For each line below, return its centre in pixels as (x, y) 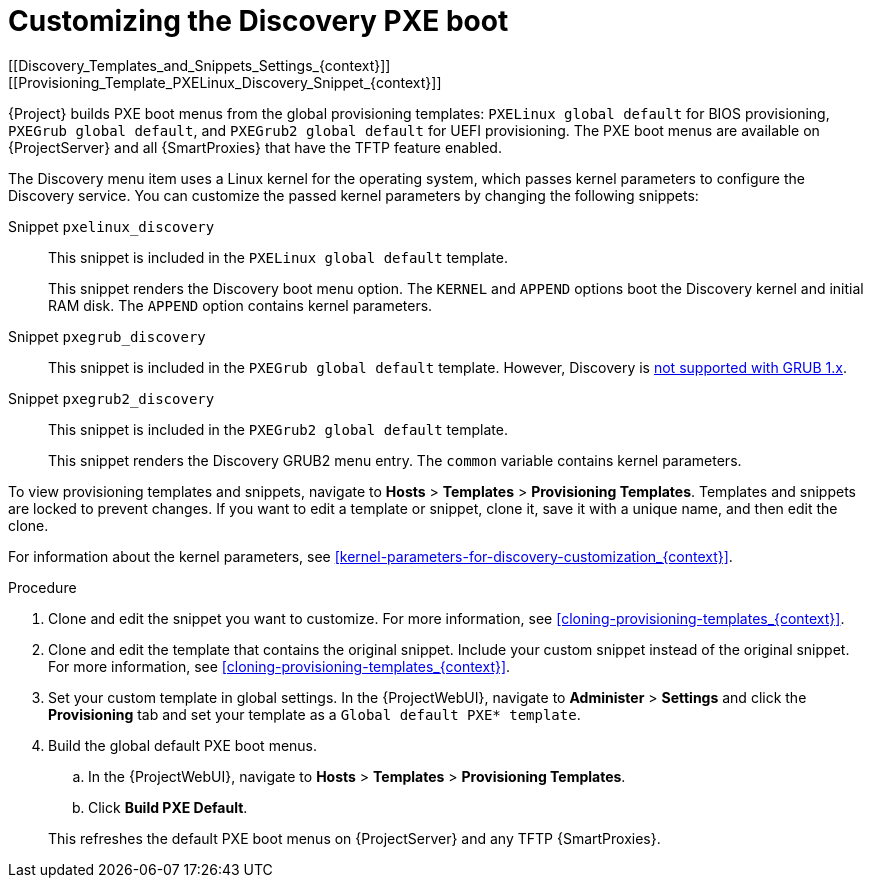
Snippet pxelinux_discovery (111, 226)
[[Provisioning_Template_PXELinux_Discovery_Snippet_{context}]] (225, 82)
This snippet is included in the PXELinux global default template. (278, 257)
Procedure (42, 587)
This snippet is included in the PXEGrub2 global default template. (278, 429)
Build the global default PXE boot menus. (183, 745)
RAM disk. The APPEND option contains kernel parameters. (240, 305)
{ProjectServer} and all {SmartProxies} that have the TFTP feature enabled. (255, 147)
